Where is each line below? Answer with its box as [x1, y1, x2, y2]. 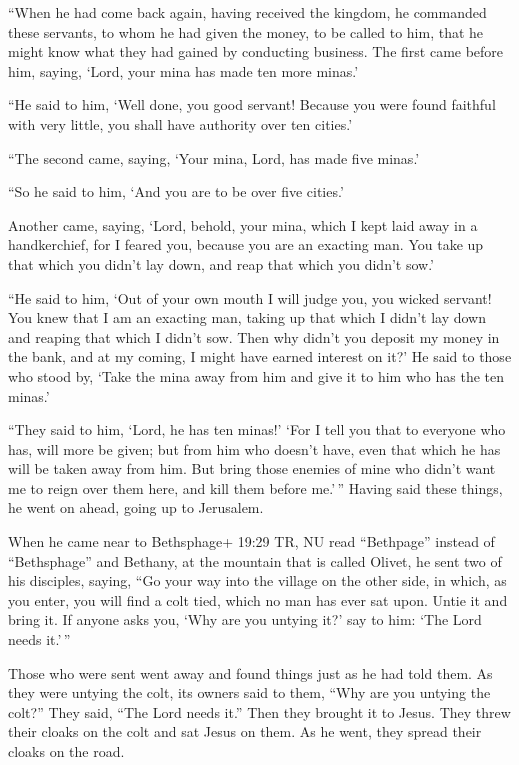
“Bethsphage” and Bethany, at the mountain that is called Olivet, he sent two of [8, 550, 502, 571]
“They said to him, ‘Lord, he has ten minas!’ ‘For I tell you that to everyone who [8, 419, 506, 440]
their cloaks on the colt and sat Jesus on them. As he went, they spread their [8, 721, 482, 742]
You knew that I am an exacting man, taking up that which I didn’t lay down [8, 307, 486, 328]
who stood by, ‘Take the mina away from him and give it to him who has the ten [8, 365, 505, 386]
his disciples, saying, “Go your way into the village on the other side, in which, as [8, 570, 507, 591]
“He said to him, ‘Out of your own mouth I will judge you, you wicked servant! [8, 287, 492, 308]
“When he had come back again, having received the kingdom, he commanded [8, 2, 487, 22]
